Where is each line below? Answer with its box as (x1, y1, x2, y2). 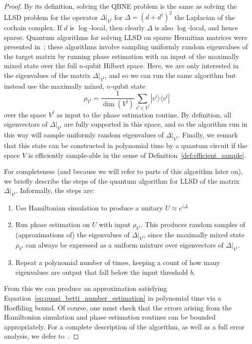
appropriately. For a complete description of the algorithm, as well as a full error (4, 321, 245, 331)
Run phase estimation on (15, 219, 90, 229)
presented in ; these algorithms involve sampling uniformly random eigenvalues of (4, 41, 248, 52)
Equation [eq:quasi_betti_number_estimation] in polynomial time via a (4, 292, 221, 303)
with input (99, 219, 131, 229)
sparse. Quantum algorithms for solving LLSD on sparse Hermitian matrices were (4, 32, 248, 42)
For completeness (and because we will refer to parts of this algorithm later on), (4, 166, 243, 176)
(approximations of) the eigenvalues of (15, 229, 130, 239)
